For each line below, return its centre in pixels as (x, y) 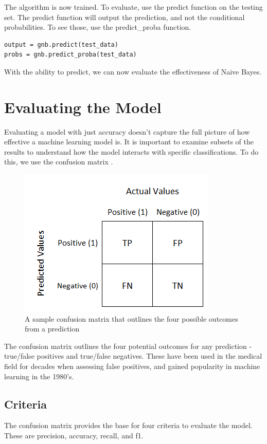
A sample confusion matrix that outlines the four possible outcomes (131, 318)
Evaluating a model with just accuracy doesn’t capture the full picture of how (127, 131)
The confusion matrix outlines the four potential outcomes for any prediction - (128, 346)
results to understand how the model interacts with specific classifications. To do (131, 151)
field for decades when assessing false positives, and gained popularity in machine (132, 366)
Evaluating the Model (83, 107)
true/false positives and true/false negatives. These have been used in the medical (133, 356)
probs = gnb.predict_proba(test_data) (70, 55)
